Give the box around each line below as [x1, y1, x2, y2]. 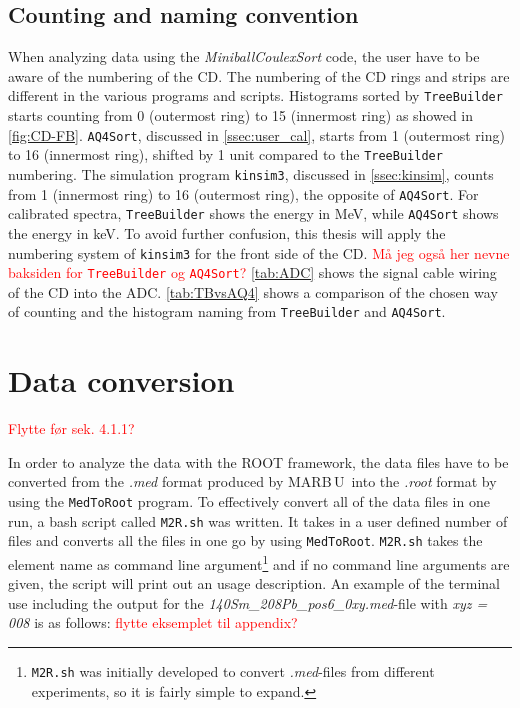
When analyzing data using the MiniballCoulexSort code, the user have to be [8, 46, 480, 67]
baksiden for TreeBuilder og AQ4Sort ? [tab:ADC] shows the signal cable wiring [8, 262, 497, 283]
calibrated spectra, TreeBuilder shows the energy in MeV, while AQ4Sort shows [8, 203, 499, 224]
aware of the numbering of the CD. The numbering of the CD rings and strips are [8, 65, 510, 86]
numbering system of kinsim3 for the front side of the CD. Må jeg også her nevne [8, 242, 510, 263]
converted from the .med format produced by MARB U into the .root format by [8, 471, 497, 492]
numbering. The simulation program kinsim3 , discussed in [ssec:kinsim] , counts [8, 163, 494, 184]
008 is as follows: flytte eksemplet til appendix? [8, 612, 298, 633]
